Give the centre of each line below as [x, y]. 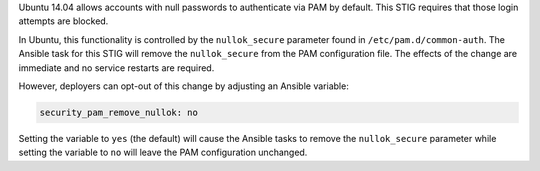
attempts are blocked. [63, 21]
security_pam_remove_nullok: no [119, 112]
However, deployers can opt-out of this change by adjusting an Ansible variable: [183, 86]
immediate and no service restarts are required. [116, 67]
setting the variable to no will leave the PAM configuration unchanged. [163, 152]
